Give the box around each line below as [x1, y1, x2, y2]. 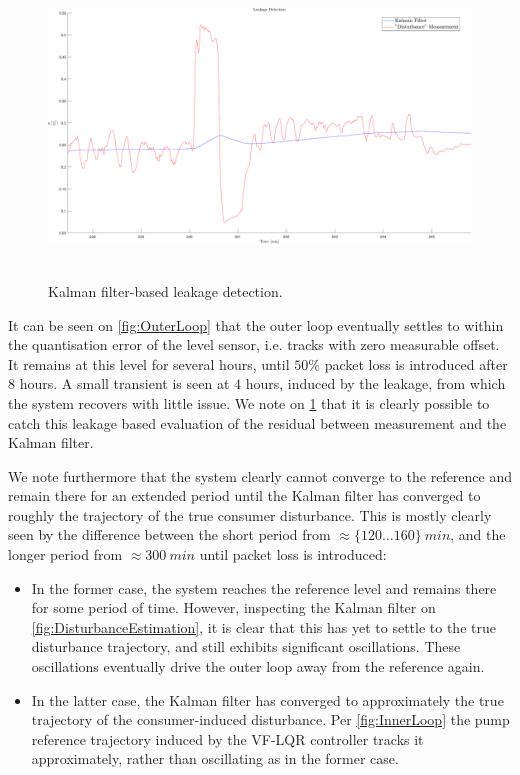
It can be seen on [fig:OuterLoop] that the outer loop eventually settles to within [8, 314, 504, 335]
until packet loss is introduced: [199, 544, 387, 565]
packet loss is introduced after [324, 353, 508, 374]
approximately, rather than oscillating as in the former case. [31, 748, 399, 769]
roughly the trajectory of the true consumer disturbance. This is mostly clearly [8, 504, 492, 525]
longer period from [8, 544, 123, 565]
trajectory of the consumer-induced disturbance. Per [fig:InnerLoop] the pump [31, 709, 510, 730]
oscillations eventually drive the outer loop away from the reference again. [31, 656, 485, 677]
